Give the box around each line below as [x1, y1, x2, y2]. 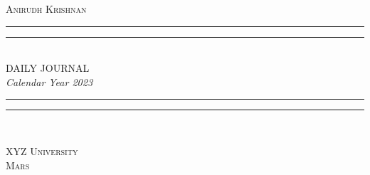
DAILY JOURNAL [6, 60, 90, 75]
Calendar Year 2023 [6, 74, 93, 89]
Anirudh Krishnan [6, 1, 87, 16]
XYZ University [6, 143, 78, 158]
